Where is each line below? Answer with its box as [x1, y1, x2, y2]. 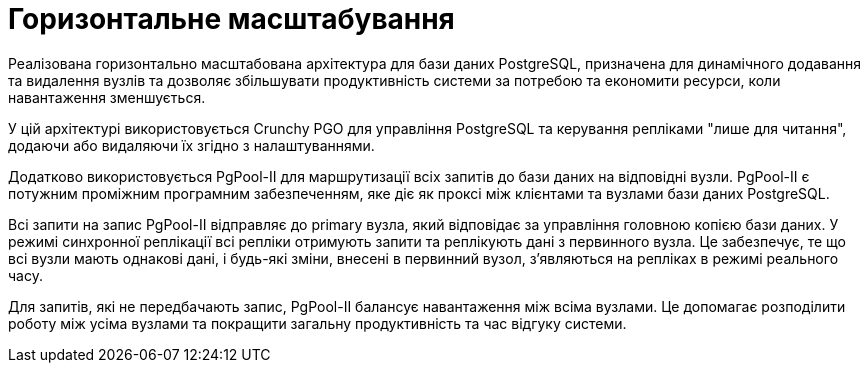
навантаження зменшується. [8, 88, 206, 106]
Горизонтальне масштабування [8, 2, 455, 36]
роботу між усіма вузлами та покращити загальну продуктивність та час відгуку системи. [8, 314, 627, 332]
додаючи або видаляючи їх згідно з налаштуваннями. [8, 136, 375, 154]
